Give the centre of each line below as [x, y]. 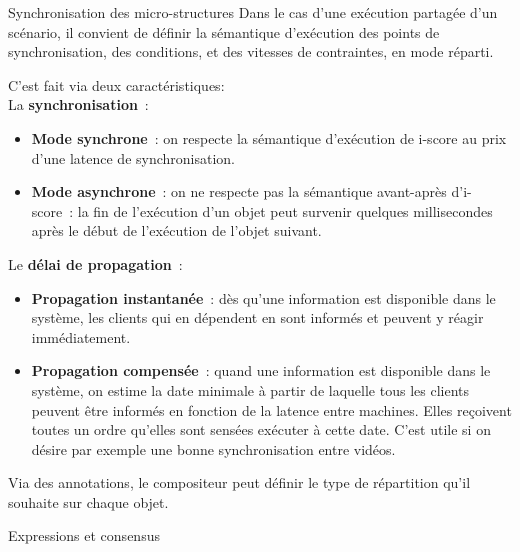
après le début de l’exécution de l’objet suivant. [176, 230]
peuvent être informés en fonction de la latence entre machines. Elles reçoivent [271, 409]
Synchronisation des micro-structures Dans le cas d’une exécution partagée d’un [253, 12]
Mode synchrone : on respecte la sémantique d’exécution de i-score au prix [269, 137]
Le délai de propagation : [95, 263]
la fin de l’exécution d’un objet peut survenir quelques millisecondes [285, 210]
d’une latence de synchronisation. [133, 157]
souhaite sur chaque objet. [88, 501]
